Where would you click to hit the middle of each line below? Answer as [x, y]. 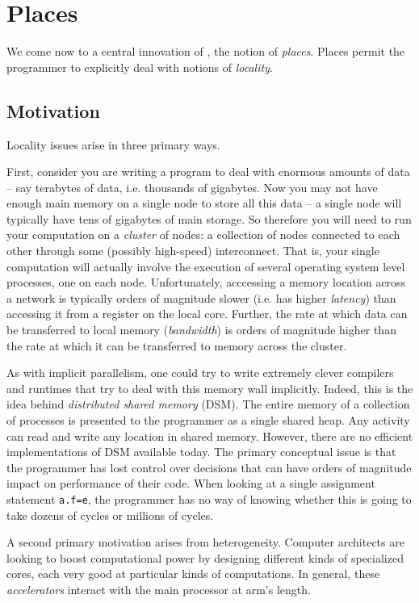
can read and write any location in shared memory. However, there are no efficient [210, 435]
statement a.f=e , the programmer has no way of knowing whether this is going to [209, 498]
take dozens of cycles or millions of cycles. [110, 515]
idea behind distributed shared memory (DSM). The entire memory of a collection [208, 404]
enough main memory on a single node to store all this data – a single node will [204, 203]
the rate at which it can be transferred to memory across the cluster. [177, 345]
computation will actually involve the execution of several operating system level [206, 266]
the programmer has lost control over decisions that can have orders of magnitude [209, 467]
